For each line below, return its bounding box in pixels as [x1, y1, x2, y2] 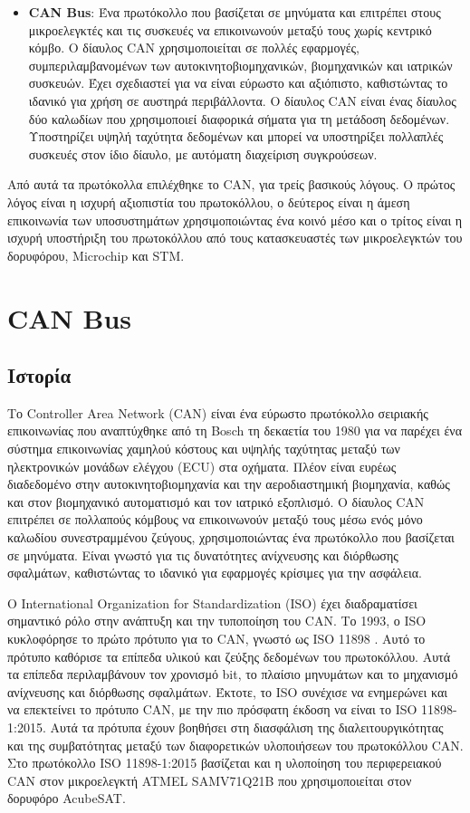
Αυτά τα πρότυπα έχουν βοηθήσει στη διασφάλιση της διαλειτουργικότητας [50, 717, 444, 736]
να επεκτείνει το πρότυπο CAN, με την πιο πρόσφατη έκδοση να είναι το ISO [7, 700, 417, 719]
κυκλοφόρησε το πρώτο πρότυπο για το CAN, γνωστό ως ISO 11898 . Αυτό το [7, 629, 426, 648]
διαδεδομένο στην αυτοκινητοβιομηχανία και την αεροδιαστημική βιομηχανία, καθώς [7, 474, 450, 493]
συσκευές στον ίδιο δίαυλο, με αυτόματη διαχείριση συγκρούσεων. [28, 144, 378, 163]
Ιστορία [7, 361, 72, 389]
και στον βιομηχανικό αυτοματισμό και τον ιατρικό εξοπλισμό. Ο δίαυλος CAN [7, 492, 425, 511]
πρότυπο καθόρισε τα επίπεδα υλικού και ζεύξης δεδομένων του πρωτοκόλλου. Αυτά [7, 646, 451, 665]
